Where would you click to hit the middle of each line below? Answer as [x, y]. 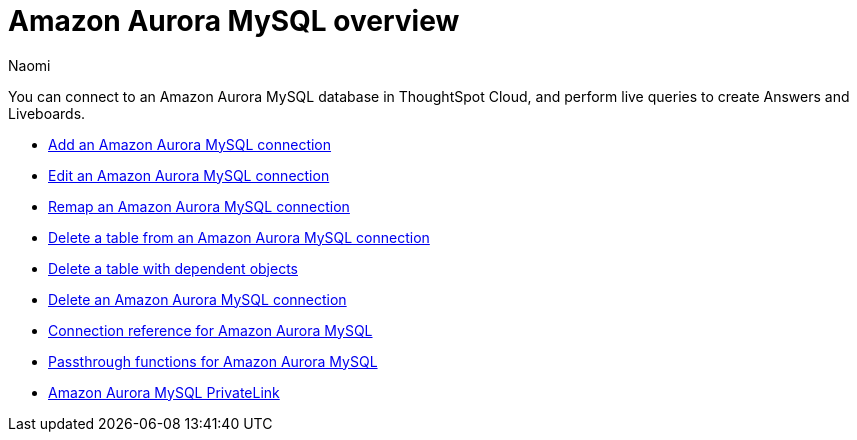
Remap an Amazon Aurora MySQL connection [199, 206]
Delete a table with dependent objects [173, 268]
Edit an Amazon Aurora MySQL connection [189, 175]
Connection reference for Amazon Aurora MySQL [210, 330]
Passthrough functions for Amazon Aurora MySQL [213, 361]
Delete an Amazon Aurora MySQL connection [197, 299]
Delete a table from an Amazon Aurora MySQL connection [239, 237]
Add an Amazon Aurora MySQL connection [190, 144]
